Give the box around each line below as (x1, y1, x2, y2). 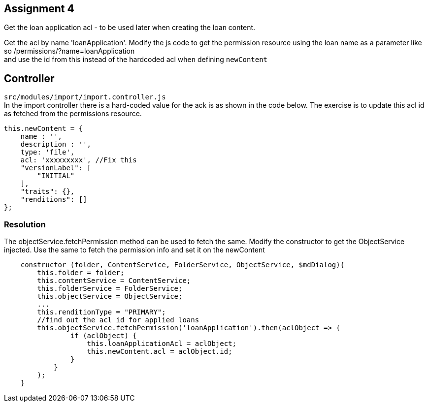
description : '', (20, 140, 92, 149)
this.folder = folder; (37, 269, 125, 277)
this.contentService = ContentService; (37, 277, 191, 285)
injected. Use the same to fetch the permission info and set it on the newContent (4, 246, 265, 254)
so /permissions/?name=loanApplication (4, 47, 135, 56)
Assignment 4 (4, 2, 74, 15)
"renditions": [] (20, 195, 87, 204)
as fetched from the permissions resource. (4, 109, 142, 118)
